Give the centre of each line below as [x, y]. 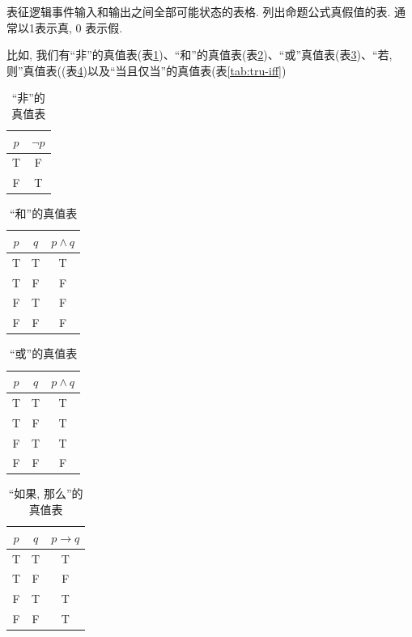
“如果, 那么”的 [46, 493]
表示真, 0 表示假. [79, 27]
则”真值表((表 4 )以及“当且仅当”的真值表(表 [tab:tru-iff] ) [147, 70]
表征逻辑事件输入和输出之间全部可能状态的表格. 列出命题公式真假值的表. [199, 11]
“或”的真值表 [43, 353]
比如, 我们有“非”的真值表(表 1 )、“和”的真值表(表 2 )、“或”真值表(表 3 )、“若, [200, 55]
